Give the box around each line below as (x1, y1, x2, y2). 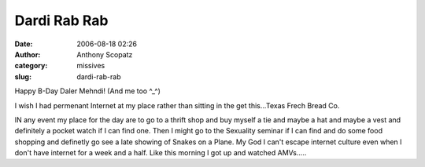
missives (76, 61, 105, 71)
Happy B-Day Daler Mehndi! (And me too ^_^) (14, 86, 161, 96)
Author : (14, 49, 41, 59)
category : (14, 61, 48, 71)
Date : (14, 39, 33, 49)
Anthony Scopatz (76, 49, 133, 59)
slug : (14, 71, 31, 82)
